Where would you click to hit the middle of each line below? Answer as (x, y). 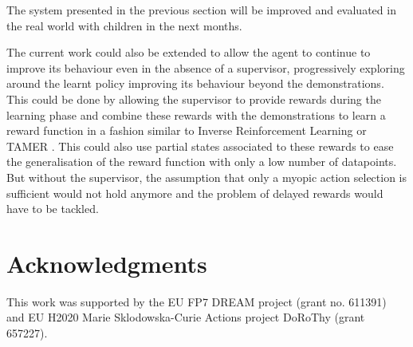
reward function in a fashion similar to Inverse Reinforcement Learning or (187, 130)
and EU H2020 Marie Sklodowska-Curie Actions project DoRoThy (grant (186, 317)
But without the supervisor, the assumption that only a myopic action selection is (207, 177)
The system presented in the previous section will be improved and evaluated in (201, 10)
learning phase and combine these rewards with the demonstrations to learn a (196, 114)
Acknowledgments (107, 263)
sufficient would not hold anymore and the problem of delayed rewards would (195, 193)
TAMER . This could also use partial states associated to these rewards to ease (200, 146)
